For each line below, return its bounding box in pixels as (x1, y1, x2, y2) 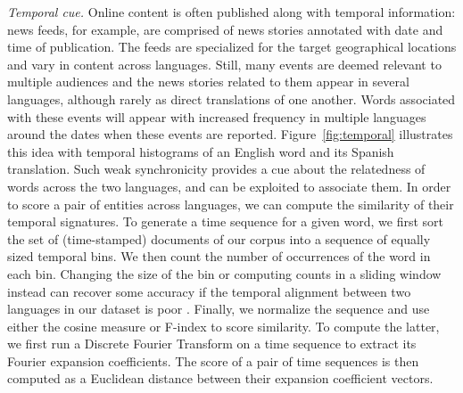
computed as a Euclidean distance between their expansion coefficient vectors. (7, 369, 434, 388)
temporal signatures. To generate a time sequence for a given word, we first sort (7, 212, 444, 231)
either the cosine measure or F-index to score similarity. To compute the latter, (7, 316, 440, 335)
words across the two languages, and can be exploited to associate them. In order (7, 176, 451, 195)
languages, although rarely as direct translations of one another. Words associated (7, 89, 456, 108)
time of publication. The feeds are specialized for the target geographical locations (7, 37, 457, 56)
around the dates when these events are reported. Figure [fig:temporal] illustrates (7, 125, 453, 143)
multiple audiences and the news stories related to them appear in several (7, 72, 409, 91)
